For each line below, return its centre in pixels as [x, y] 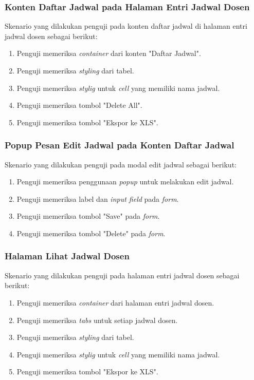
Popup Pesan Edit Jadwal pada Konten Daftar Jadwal [120, 145]
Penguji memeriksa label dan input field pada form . [98, 198]
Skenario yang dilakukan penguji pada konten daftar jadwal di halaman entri [126, 26]
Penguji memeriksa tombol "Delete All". [79, 105]
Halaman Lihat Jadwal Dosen [67, 256]
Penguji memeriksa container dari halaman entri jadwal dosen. [115, 302]
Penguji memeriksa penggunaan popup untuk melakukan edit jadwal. [125, 182]
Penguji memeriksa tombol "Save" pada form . [88, 216]
